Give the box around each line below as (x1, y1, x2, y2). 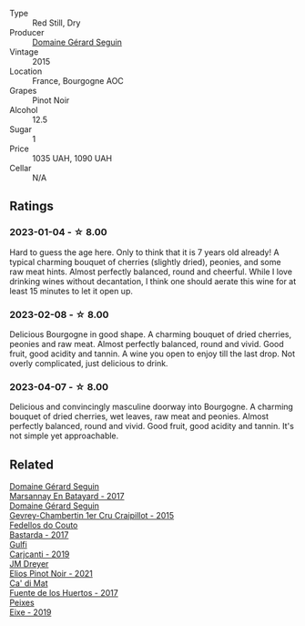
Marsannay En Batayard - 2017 (9, 491, 125, 502)
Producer (9, 27, 45, 37)
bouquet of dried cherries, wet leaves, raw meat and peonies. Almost (9, 411, 269, 422)
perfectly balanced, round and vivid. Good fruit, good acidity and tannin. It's (9, 421, 294, 432)
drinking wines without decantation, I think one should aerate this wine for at (9, 275, 297, 286)
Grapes (9, 86, 37, 96)
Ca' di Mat (9, 578, 48, 589)
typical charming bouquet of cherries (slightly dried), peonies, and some (9, 256, 281, 267)
